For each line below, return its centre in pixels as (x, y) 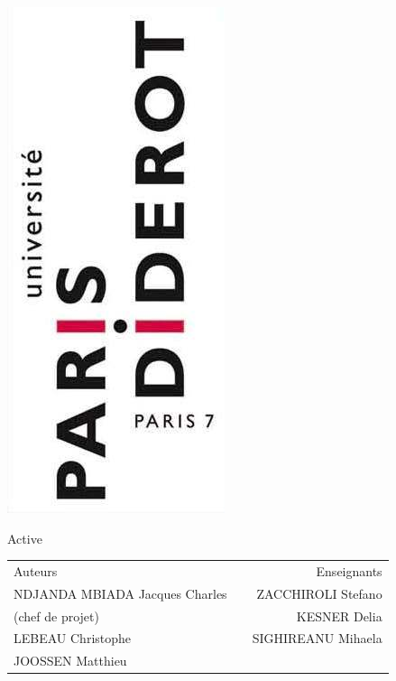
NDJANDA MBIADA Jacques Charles (120, 593)
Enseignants (349, 570)
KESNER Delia (339, 616)
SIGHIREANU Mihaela (317, 638)
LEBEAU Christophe (73, 638)
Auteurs (36, 570)
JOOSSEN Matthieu (70, 661)
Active (25, 538)
